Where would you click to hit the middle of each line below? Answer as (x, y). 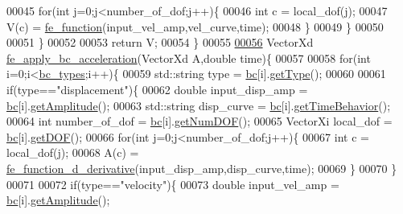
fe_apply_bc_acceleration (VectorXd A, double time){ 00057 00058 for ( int (189, 58)
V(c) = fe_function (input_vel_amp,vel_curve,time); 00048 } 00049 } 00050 (195, 26)
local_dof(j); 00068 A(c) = (73, 152)
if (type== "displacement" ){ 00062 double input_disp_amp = (157, 89)
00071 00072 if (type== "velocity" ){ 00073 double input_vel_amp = (173, 184)
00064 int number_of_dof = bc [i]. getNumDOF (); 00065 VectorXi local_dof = (199, 121)
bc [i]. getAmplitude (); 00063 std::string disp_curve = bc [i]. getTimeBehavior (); (199, 105)
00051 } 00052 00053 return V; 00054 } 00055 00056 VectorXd (160, 42)
